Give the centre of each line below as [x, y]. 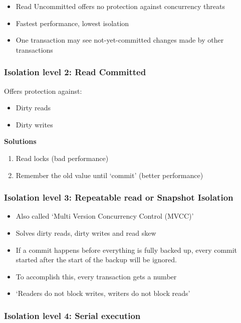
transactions [34, 49]
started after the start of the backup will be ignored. [96, 260]
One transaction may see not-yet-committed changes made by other [120, 40]
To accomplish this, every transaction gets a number [96, 276]
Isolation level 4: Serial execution [72, 315]
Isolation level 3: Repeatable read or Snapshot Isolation [119, 197]
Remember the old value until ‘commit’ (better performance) [109, 175]
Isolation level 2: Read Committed [75, 72]
